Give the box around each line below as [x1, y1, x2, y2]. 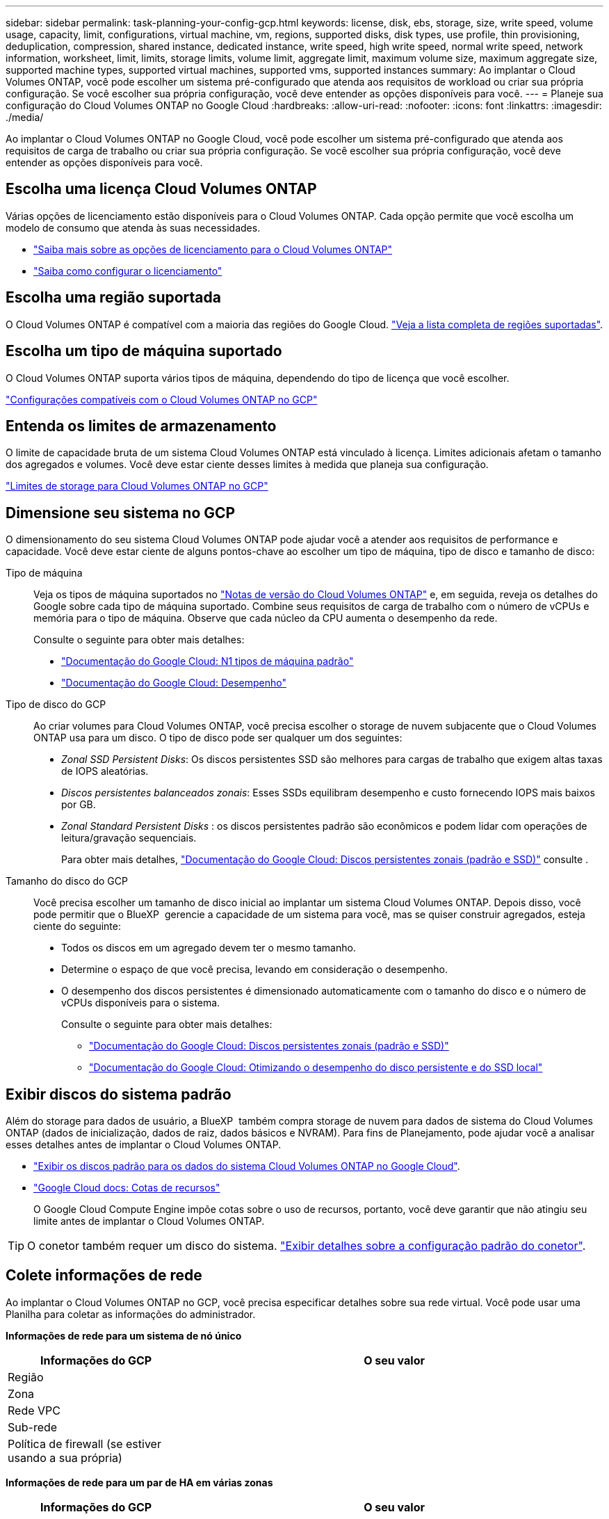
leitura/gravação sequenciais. [61, 832, 197, 844]
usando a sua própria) [8, 1450, 122, 1465]
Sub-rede [8, 1420, 58, 1434]
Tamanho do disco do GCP [6, 875, 128, 887]
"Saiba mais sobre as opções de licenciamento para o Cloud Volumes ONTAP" [33, 243, 393, 255]
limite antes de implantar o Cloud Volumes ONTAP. [33, 1215, 265, 1228]
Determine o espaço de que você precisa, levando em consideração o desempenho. [61, 963, 448, 976]
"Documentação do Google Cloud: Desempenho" [61, 677, 286, 689]
